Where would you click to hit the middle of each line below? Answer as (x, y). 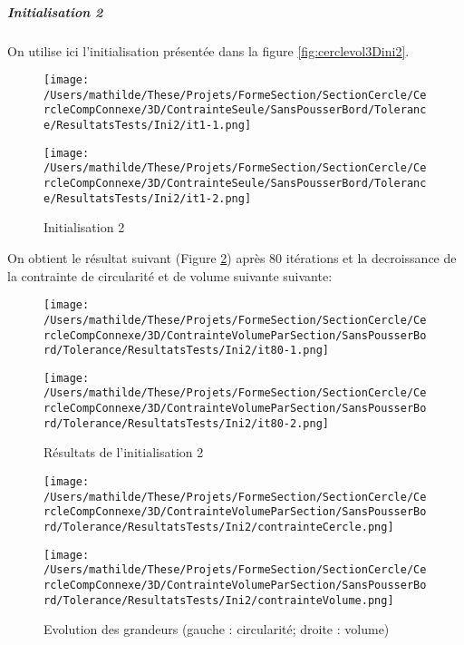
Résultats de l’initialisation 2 (124, 452)
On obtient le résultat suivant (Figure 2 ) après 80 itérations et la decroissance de (232, 258)
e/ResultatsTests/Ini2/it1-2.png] (148, 198)
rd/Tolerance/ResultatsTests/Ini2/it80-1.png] (186, 351)
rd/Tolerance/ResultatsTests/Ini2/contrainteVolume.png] (219, 600)
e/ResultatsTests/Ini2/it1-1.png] (148, 126)
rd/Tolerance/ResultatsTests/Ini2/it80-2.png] (186, 423)
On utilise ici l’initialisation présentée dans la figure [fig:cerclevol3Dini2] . (208, 50)
